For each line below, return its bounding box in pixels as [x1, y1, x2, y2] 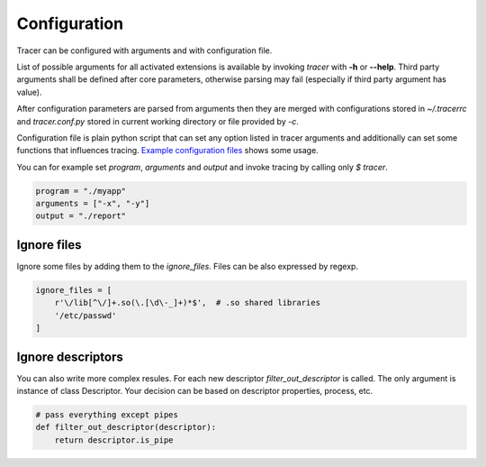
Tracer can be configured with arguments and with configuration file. [16, 45, 273, 56]
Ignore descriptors [16, 349, 123, 364]
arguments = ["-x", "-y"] [35, 198, 150, 209]
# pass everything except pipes [35, 409, 179, 419]
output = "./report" [35, 211, 126, 221]
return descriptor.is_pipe [54, 435, 175, 445]
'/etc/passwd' [54, 310, 117, 320]
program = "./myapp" [35, 186, 126, 196]
